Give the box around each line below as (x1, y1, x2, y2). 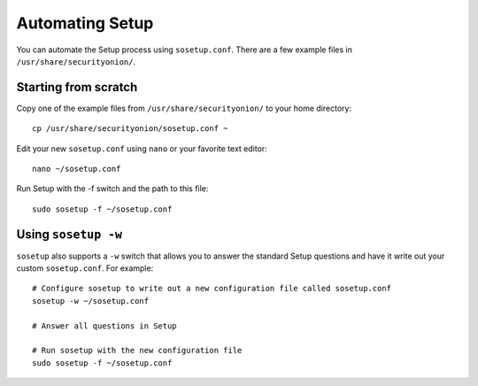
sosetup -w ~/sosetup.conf (32, 296, 150, 305)
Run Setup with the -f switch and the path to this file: (16, 183, 209, 194)
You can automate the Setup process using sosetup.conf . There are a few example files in (16, 44, 353, 55)
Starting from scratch (16, 80, 138, 95)
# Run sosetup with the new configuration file (32, 345, 243, 356)
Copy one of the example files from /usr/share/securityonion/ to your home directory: (16, 103, 352, 113)
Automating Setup (16, 13, 154, 33)
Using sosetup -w (16, 227, 123, 242)
